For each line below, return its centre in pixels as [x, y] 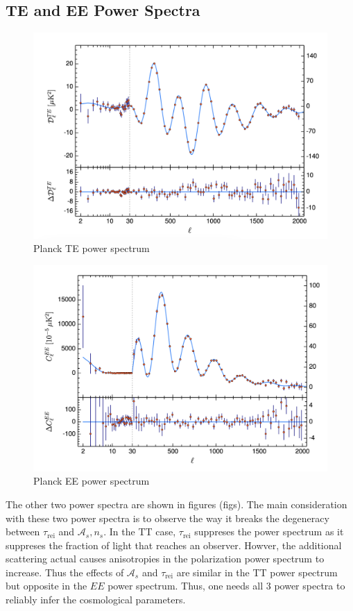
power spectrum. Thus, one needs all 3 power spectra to [226, 586]
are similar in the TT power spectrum [257, 572]
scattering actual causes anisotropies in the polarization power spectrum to [165, 559]
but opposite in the [46, 586]
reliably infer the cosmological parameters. [96, 600]
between [23, 532]
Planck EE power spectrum [92, 481]
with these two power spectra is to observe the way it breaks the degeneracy [167, 518]
